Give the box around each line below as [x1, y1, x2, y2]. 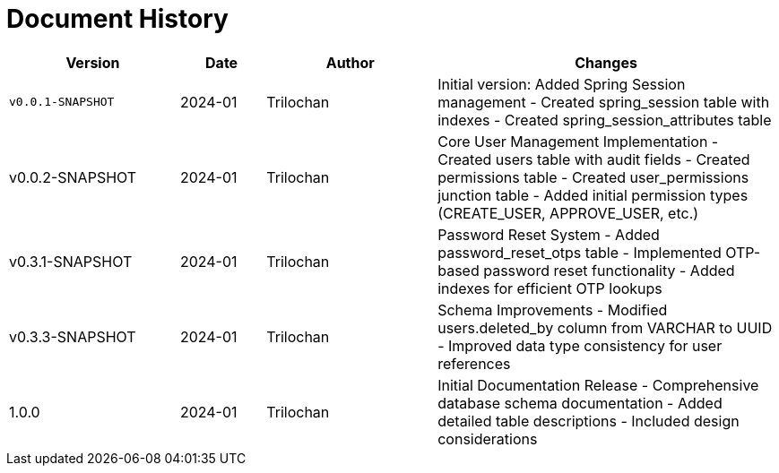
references [437, 354, 511, 373]
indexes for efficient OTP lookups [437, 279, 662, 297]
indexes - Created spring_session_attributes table [437, 110, 772, 129]
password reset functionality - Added [483, 261, 735, 279]
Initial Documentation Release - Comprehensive [437, 375, 759, 394]
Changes [575, 53, 637, 72]
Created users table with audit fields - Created [437, 150, 750, 168]
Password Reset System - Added [437, 225, 660, 244]
